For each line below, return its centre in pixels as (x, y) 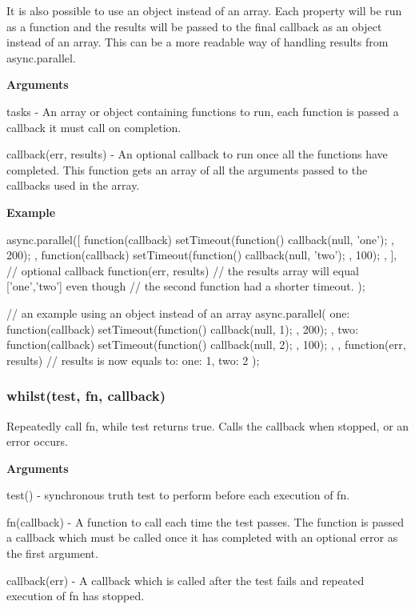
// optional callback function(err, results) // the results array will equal (183, 270)
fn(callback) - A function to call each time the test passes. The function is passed (206, 521)
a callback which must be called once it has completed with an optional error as (202, 537)
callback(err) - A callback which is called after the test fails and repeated (186, 580)
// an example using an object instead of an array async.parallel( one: (178, 313)
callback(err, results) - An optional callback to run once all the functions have (197, 154)
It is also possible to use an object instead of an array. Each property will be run (204, 10)
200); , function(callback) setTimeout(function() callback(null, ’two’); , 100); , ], (202, 255)
